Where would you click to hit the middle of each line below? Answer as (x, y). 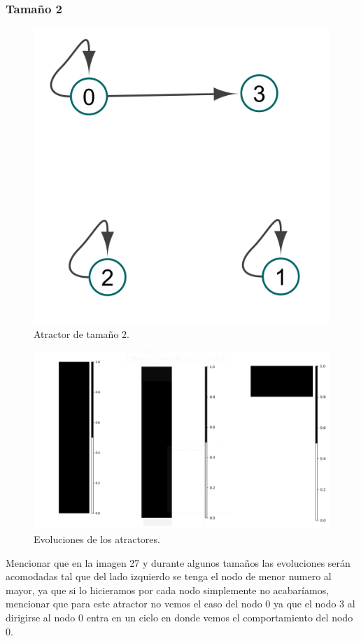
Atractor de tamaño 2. (82, 333)
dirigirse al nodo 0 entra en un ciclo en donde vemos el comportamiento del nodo (179, 617)
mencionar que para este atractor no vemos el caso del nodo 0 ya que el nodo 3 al (180, 604)
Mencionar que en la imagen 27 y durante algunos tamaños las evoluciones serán (178, 562)
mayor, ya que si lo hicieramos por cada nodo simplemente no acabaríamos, (168, 590)
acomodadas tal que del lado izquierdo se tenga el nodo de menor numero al (169, 576)
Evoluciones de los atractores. (97, 539)
